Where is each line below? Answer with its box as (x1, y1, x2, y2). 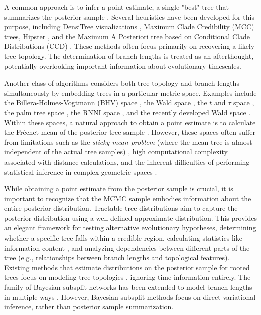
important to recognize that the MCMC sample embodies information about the (4, 193, 251, 203)
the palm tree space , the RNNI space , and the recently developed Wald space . (4, 107, 251, 117)
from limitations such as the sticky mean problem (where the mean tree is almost (4, 136, 252, 147)
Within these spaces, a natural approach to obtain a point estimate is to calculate (4, 117, 256, 127)
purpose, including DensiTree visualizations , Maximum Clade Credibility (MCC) (4, 21, 254, 32)
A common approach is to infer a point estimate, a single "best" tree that (4, 2, 229, 12)
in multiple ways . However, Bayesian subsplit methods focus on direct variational (4, 291, 256, 302)
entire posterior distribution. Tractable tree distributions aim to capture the (4, 203, 238, 213)
